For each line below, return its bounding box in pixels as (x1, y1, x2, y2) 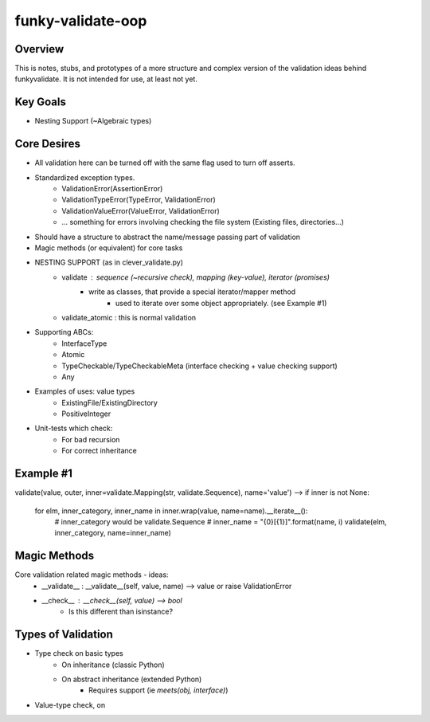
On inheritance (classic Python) (61, 660, 165, 669)
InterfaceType (61, 339, 107, 348)
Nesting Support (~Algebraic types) (34, 116, 152, 126)
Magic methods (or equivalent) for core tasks (34, 243, 183, 253)
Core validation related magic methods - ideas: (14, 570, 169, 579)
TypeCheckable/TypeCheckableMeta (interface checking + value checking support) (61, 361, 338, 371)
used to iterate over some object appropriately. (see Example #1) (115, 298, 327, 308)
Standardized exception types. (34, 172, 135, 182)
